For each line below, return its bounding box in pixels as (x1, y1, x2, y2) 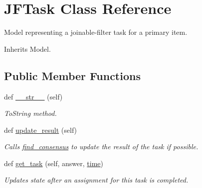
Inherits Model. (4, 43, 51, 54)
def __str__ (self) (4, 91, 63, 101)
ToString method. (4, 108, 57, 118)
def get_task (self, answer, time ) (4, 158, 103, 168)
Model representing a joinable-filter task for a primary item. (4, 27, 188, 37)
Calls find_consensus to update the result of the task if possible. (4, 141, 199, 152)
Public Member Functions (4, 68, 141, 83)
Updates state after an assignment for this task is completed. (4, 175, 189, 185)
